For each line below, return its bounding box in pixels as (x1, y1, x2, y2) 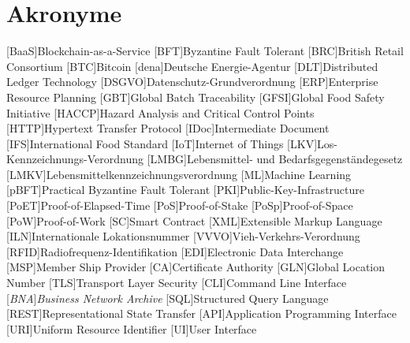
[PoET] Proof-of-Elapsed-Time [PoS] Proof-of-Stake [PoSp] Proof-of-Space (6, 197, 353, 214)
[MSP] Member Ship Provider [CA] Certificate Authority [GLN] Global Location (6, 259, 386, 275)
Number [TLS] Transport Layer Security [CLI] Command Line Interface (6, 274, 347, 291)
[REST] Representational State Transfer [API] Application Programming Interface (6, 305, 397, 322)
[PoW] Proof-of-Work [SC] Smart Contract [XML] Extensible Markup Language (6, 212, 382, 229)
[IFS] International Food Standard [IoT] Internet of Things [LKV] (6, 135, 318, 151)
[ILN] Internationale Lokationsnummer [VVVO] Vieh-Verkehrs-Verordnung (6, 228, 360, 244)
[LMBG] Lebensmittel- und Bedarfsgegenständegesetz (147, 151, 403, 167)
